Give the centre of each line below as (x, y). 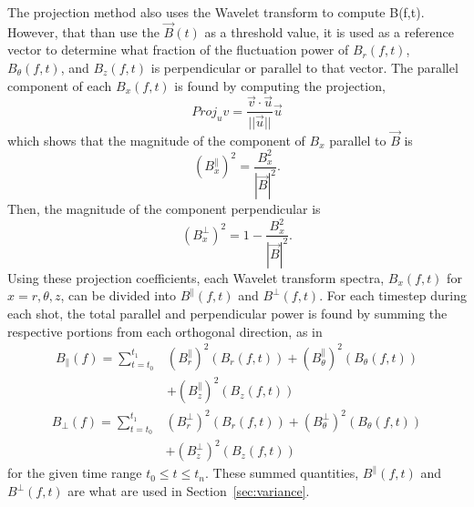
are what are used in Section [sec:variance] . (189, 491)
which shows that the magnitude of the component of (156, 140)
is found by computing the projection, (280, 85)
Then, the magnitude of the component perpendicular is (164, 209)
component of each (60, 85)
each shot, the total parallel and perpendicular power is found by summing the (227, 313)
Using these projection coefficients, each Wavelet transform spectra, (196, 277)
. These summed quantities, (282, 473)
